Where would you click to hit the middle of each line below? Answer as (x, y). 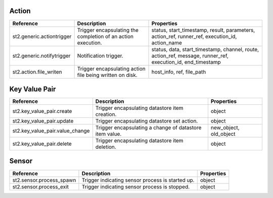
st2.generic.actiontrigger (42, 36)
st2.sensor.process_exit (41, 186)
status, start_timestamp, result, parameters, (203, 30)
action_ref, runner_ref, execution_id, (194, 36)
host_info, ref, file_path (179, 72)
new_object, (225, 128)
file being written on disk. (107, 75)
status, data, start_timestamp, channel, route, (205, 49)
